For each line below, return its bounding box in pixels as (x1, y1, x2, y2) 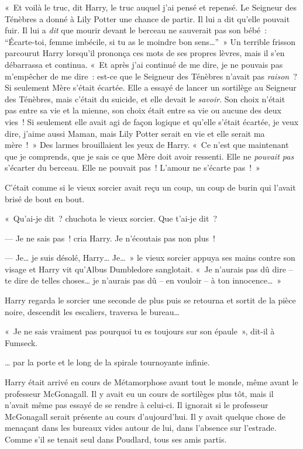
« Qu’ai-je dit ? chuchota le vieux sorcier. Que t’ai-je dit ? (5, 212, 217, 224)
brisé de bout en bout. (5, 192, 85, 205)
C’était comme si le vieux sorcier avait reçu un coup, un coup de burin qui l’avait (5, 181, 296, 193)
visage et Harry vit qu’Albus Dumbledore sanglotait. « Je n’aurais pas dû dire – (5, 263, 293, 275)
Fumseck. (5, 336, 38, 348)
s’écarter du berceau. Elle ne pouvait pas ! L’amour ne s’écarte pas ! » (5, 161, 260, 174)
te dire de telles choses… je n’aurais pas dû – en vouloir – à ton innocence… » (5, 274, 282, 286)
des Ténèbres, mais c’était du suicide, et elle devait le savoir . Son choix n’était (5, 92, 285, 105)
